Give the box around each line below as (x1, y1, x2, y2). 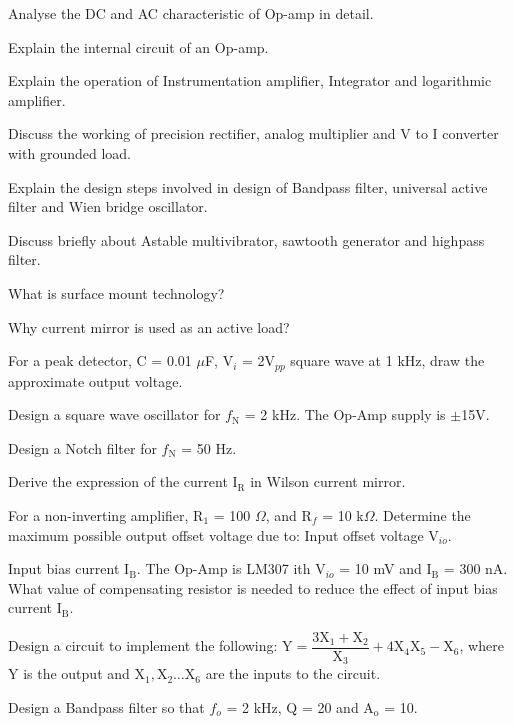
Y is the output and (8, 663, 130, 684)
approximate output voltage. (8, 370, 183, 391)
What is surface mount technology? (8, 282, 225, 303)
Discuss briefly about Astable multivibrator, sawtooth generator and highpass (8, 229, 485, 250)
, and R (265, 504, 312, 525)
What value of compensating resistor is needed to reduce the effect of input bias (8, 577, 498, 598)
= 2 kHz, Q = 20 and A (226, 697, 374, 718)
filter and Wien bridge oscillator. (8, 196, 208, 217)
